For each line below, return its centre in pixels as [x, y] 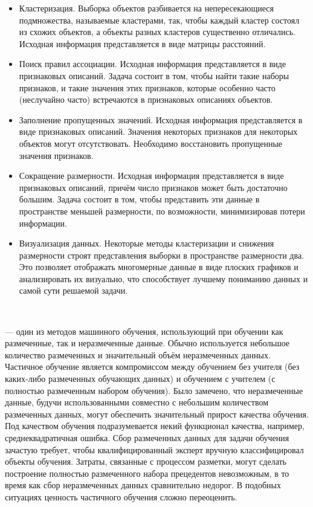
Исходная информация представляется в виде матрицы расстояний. [142, 43]
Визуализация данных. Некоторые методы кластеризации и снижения [147, 243]
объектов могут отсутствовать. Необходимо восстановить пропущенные [151, 143]
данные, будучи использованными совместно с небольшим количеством [137, 402]
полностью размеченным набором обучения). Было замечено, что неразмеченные [154, 390]
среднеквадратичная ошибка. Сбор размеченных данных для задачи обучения [147, 438]
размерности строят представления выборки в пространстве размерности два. [162, 255]
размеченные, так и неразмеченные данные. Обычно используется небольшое [147, 343]
